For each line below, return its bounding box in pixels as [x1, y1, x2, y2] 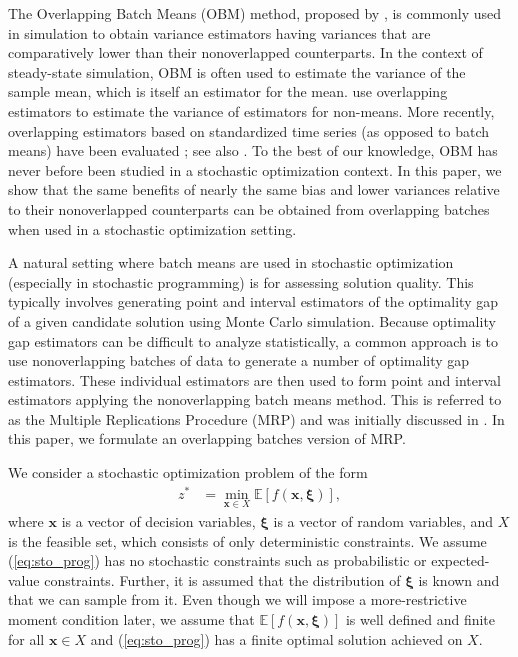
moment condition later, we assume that [8, 608, 255, 629]
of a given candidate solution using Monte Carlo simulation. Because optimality [8, 310, 496, 331]
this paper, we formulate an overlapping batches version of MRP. [8, 428, 406, 449]
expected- [431, 550, 490, 571]
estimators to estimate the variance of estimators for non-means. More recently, [8, 100, 495, 121]
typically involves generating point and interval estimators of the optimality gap [8, 291, 498, 312]
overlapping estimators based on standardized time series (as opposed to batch [8, 120, 490, 141]
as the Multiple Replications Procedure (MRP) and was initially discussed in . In [8, 408, 505, 429]
